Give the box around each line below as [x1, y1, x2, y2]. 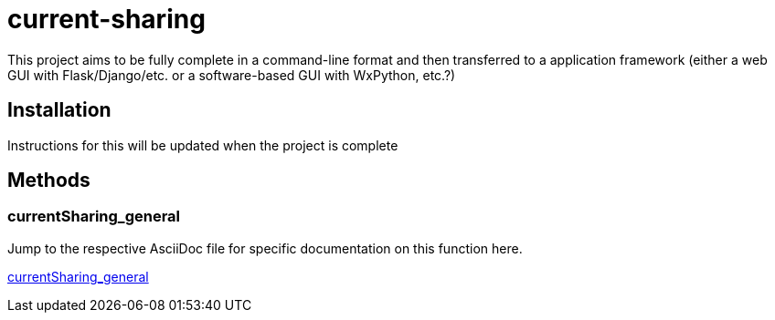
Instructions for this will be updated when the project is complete [7, 137, 398, 153]
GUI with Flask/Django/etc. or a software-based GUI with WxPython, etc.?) [7, 67, 456, 83]
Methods [7, 169, 90, 192]
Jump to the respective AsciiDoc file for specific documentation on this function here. [7, 240, 523, 256]
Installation [7, 98, 111, 122]
